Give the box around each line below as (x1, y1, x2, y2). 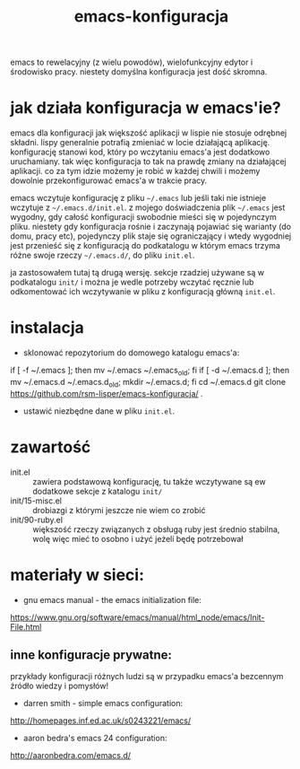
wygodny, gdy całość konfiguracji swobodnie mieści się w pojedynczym (10, 212, 277, 223)
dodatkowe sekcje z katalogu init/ (32, 485, 163, 496)
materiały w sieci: (10, 564, 144, 585)
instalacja (10, 318, 84, 338)
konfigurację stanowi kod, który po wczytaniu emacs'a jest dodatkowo (10, 146, 270, 158)
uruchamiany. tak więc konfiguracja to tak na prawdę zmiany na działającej (10, 156, 287, 167)
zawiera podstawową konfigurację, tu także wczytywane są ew (32, 476, 267, 486)
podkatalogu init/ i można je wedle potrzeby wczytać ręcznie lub (10, 276, 254, 288)
